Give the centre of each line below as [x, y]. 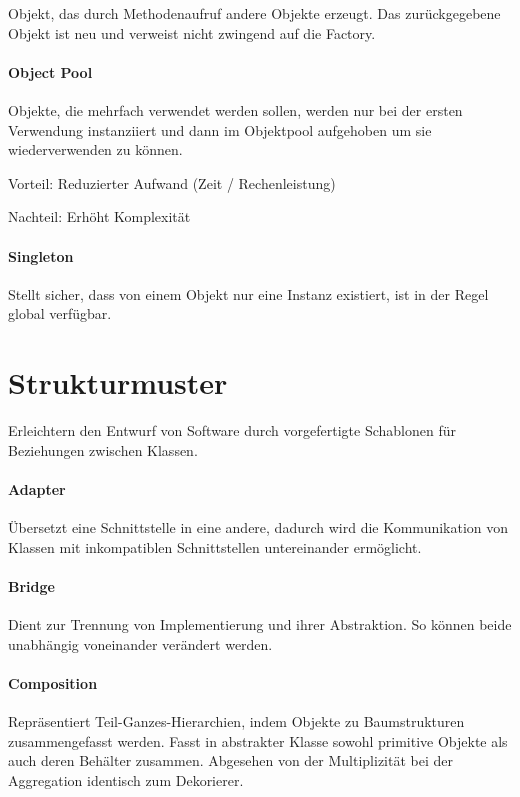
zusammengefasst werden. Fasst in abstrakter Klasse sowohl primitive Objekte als [258, 740]
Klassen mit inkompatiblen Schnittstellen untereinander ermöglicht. [215, 546]
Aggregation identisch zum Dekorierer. [126, 779]
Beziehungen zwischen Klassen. [103, 449]
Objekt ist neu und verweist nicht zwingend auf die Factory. [192, 32]
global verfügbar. [60, 313]
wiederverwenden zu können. [95, 149]
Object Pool [50, 71]
